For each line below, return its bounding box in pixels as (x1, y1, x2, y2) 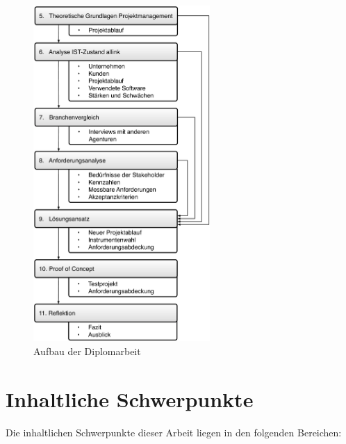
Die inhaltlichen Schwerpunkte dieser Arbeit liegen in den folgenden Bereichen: (6, 425, 342, 439)
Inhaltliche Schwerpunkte (6, 384, 254, 413)
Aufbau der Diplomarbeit (33, 343, 141, 358)
